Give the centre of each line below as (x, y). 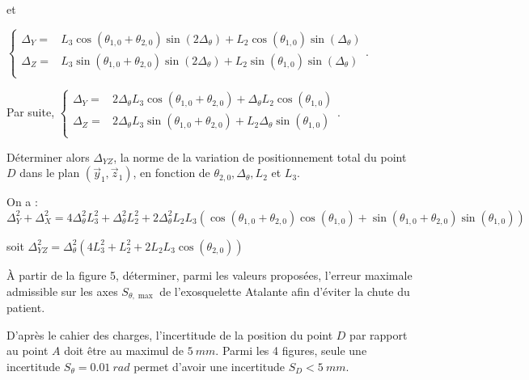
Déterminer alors (48, 156)
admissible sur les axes (62, 291)
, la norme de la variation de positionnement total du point (260, 156)
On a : (22, 202)
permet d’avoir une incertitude (209, 366)
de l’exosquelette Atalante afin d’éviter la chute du (285, 291)
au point (28, 350)
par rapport (379, 334)
